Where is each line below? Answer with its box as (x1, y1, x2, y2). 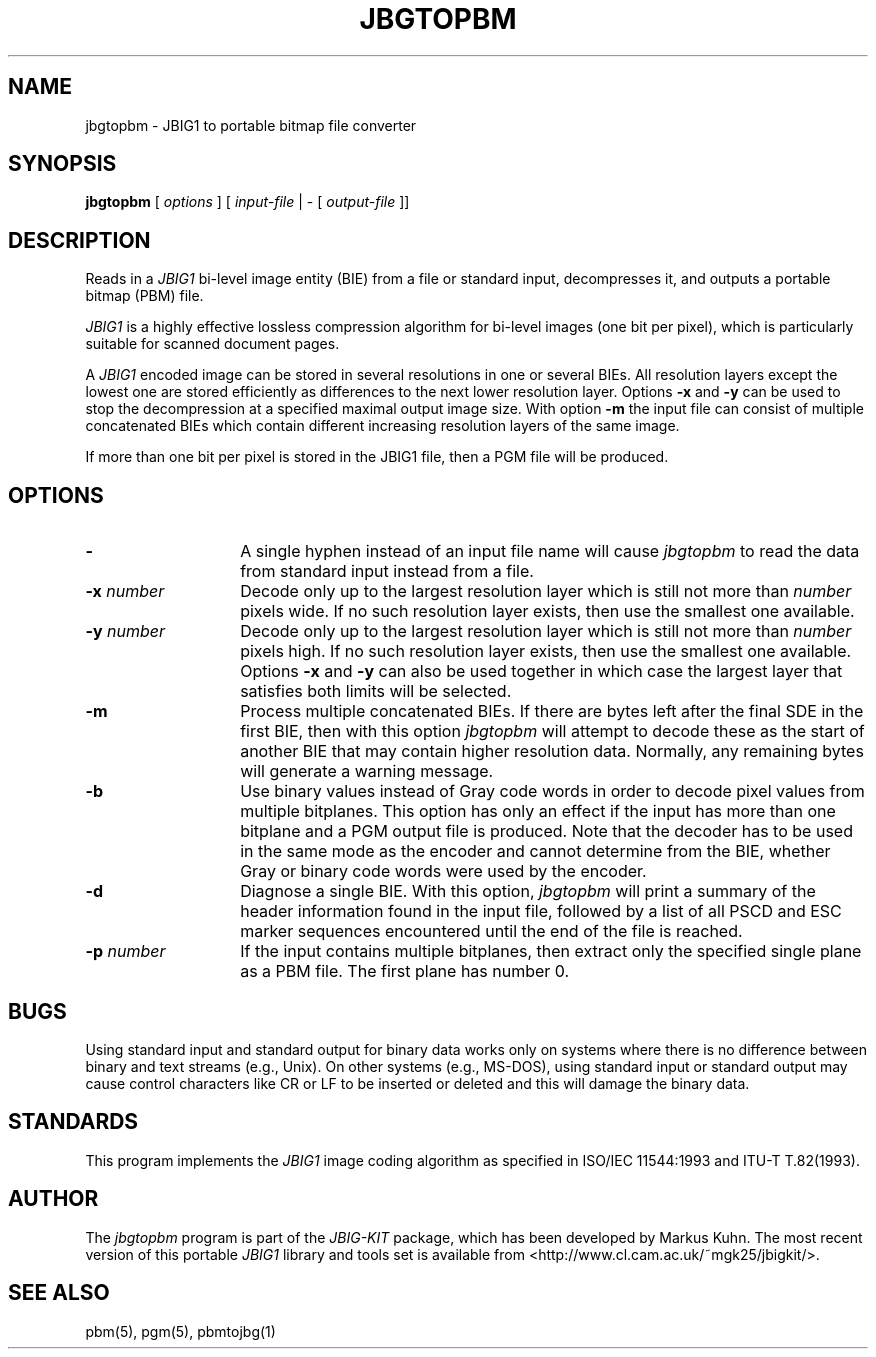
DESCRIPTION (8, 227, 151, 253)
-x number (85, 581, 165, 602)
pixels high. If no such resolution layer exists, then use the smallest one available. (240, 641, 852, 662)
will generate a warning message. (240, 761, 494, 782)
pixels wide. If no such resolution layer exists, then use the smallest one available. (240, 601, 855, 622)
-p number (85, 941, 166, 962)
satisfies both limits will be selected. (240, 681, 512, 702)
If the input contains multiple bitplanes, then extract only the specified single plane (240, 941, 862, 962)
